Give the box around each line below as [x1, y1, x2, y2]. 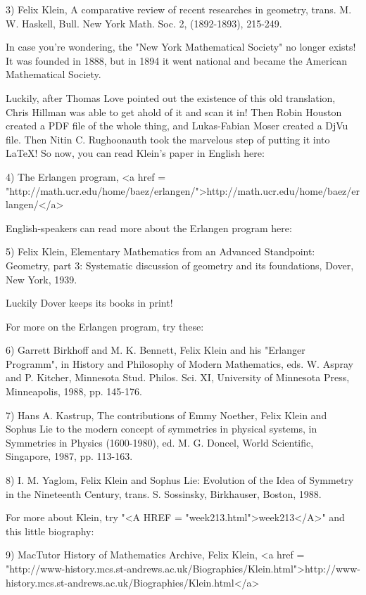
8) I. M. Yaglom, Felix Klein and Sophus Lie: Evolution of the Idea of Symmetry [6, 473, 354, 487]
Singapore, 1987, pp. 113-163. [6, 449, 133, 463]
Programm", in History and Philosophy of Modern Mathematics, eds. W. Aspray [6, 356, 353, 371]
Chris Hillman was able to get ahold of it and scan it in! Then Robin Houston [6, 104, 342, 119]
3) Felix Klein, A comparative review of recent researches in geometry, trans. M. [6, 2, 352, 16]
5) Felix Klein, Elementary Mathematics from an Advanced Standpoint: [6, 244, 315, 259]
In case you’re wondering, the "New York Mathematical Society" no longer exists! [6, 39, 356, 54]
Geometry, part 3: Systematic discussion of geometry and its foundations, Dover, [6, 257, 354, 272]
